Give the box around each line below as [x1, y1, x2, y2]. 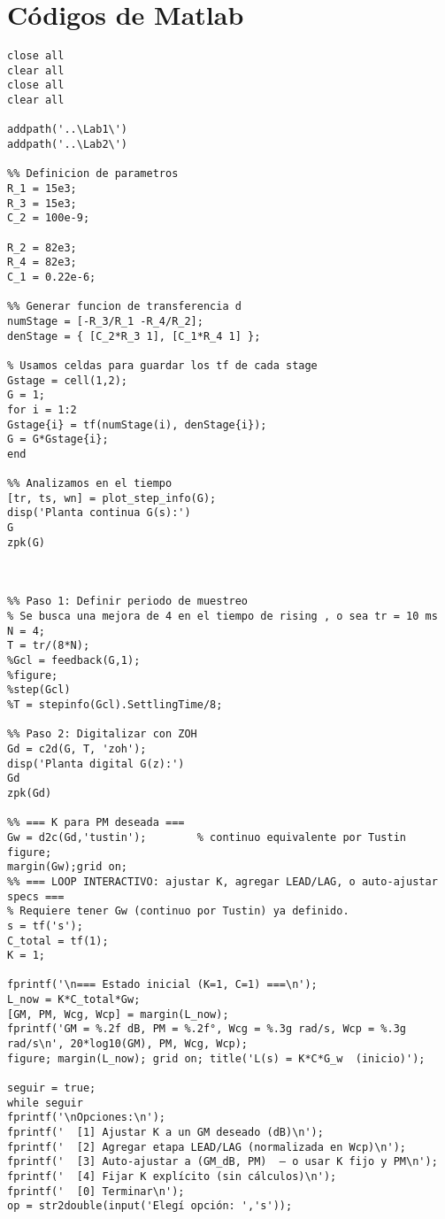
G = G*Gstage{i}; [7, 433, 109, 446]
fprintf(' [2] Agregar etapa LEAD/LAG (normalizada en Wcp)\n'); [7, 1140, 407, 1153]
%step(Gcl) [7, 683, 71, 697]
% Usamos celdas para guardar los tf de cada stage [7, 359, 318, 372]
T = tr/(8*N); [7, 639, 90, 652]
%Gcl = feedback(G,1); [7, 654, 141, 667]
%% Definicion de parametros [7, 167, 179, 181]
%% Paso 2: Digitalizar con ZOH [7, 728, 197, 741]
